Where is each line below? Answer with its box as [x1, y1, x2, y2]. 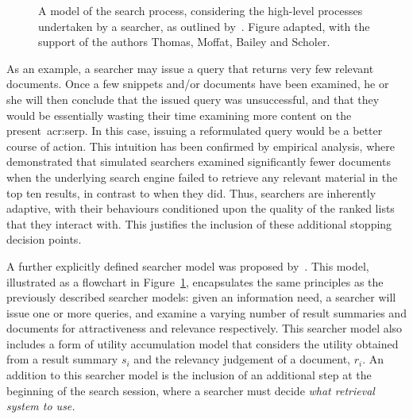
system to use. [6, 398, 75, 414]
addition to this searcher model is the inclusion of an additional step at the [6, 367, 372, 383]
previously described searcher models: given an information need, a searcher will [6, 289, 396, 306]
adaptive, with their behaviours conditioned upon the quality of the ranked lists [6, 200, 395, 217]
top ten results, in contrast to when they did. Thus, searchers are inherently [6, 184, 376, 201]
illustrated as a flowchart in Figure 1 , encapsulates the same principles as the [6, 273, 384, 290]
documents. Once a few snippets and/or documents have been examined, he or [6, 75, 389, 92]
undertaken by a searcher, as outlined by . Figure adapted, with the [38, 17, 370, 34]
